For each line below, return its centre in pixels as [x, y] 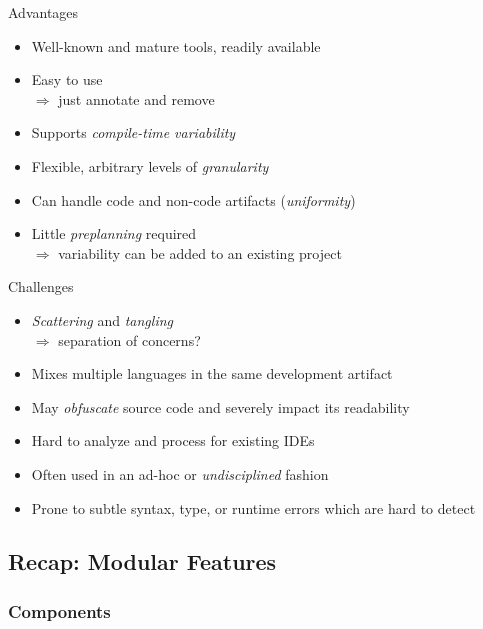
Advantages [43, 12]
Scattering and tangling [102, 319]
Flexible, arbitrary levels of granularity [150, 165]
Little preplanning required [114, 233]
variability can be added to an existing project [200, 252]
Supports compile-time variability [133, 132]
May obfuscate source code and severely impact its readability [220, 406]
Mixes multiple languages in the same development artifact [212, 373]
